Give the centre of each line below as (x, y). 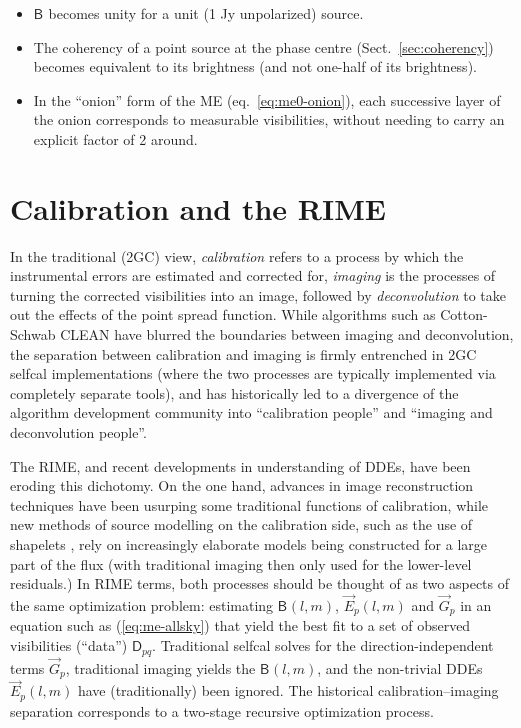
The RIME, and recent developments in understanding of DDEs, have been (240, 465)
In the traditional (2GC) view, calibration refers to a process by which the (237, 255)
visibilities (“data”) (69, 645)
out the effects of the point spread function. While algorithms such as (223, 314)
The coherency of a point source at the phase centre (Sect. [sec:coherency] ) (263, 46)
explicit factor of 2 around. (115, 138)
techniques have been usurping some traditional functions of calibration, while (249, 504)
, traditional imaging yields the (160, 667)
